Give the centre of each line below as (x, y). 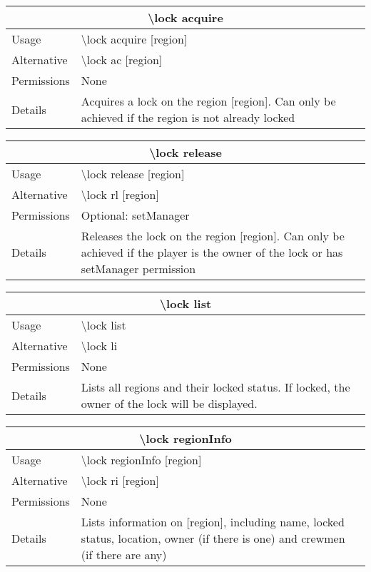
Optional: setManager (135, 215)
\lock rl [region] (120, 194)
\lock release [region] (133, 174)
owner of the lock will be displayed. (169, 403)
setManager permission (138, 269)
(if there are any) (124, 555)
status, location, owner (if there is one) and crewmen (213, 538)
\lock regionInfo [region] (141, 460)
